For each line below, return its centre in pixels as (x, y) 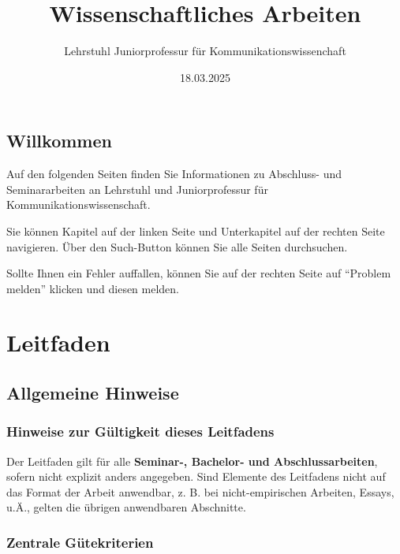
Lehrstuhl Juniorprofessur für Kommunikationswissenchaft (205, 51)
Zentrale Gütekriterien (80, 542)
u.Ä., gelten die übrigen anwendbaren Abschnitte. (126, 507)
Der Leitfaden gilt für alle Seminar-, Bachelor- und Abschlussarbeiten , (192, 461)
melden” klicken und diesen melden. (93, 288)
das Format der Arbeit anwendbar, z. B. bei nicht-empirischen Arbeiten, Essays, (200, 491)
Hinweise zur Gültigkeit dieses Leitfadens (140, 431)
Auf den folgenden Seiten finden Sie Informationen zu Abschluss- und (174, 174)
